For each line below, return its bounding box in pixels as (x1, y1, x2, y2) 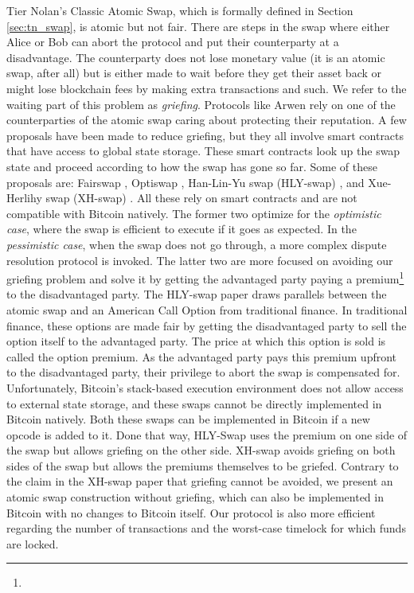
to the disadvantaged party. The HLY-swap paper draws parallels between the (6, 286, 387, 302)
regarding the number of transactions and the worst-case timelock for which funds (6, 520, 406, 536)
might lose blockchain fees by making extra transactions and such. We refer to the (6, 80, 407, 96)
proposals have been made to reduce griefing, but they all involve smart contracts (6, 127, 404, 143)
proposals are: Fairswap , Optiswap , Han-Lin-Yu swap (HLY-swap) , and (6, 174, 365, 190)
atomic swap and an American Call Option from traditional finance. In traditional (6, 301, 408, 318)
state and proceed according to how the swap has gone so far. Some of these (6, 158, 377, 174)
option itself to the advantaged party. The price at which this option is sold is (6, 333, 386, 349)
